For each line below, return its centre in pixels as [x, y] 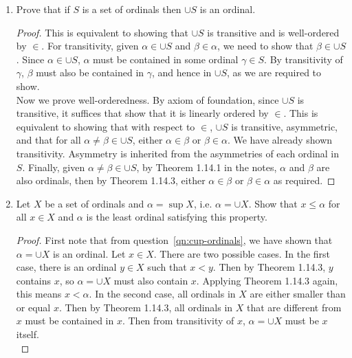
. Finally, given [54, 167]
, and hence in [182, 72]
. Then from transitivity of [178, 321]
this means [39, 294]
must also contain [151, 280]
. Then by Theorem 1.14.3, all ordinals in [146, 307]
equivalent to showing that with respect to [106, 126]
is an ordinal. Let [89, 253]
